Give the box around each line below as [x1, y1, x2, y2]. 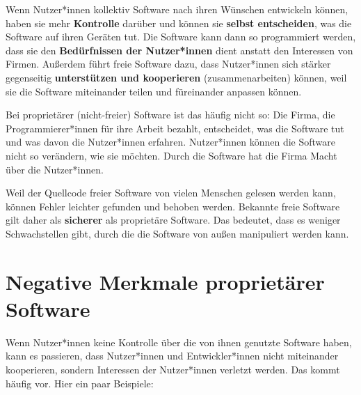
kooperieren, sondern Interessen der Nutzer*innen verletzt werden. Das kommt [6, 362, 340, 376]
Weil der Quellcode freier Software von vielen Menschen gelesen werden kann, [6, 185, 336, 200]
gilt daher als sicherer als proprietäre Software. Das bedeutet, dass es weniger [6, 212, 341, 227]
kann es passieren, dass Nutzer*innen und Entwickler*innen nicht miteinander [6, 348, 339, 363]
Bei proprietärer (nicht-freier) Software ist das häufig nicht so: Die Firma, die [6, 107, 335, 122]
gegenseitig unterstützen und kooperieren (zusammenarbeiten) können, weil [6, 70, 347, 84]
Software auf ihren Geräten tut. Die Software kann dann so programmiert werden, [6, 29, 356, 44]
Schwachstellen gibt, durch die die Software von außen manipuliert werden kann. [6, 226, 349, 240]
